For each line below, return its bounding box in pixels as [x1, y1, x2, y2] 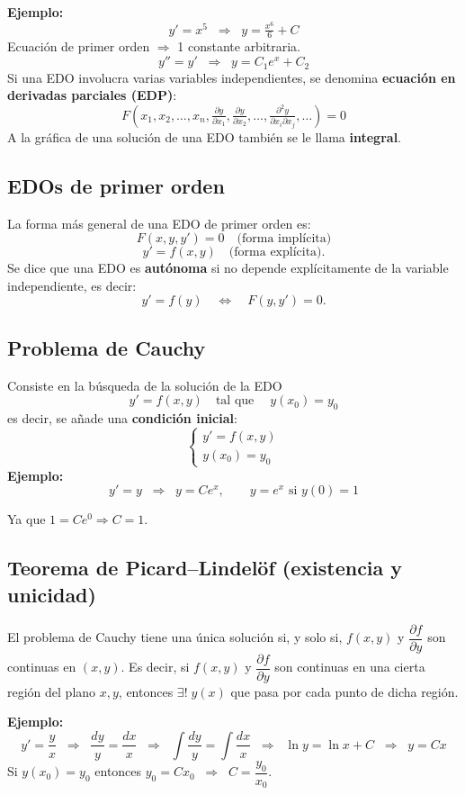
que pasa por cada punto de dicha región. [230, 682, 459, 700]
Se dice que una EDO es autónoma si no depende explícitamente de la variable [7, 258, 449, 277]
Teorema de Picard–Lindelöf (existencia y [7, 554, 403, 582]
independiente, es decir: [7, 276, 137, 294]
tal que [215, 394, 255, 408]
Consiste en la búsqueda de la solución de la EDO [7, 375, 282, 394]
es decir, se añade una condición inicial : [7, 408, 237, 427]
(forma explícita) [228, 246, 322, 259]
